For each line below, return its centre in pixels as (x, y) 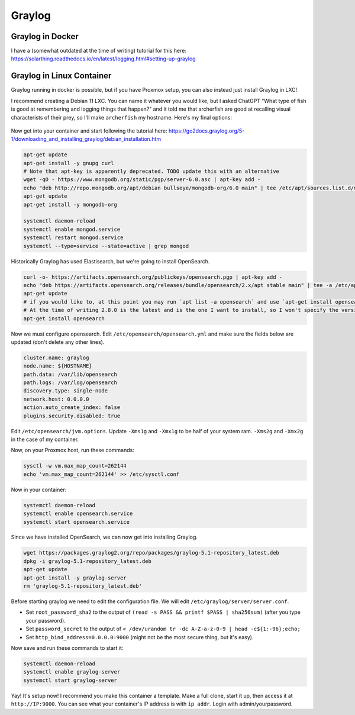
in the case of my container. (45, 439)
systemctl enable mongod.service (72, 229)
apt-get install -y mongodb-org (70, 204)
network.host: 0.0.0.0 (56, 399)
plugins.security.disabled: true (72, 416)
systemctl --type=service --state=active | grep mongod (106, 246)
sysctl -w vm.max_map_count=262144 (75, 466)
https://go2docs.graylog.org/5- (207, 131)
